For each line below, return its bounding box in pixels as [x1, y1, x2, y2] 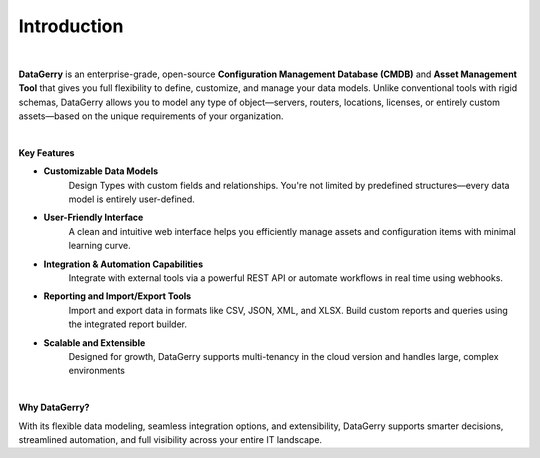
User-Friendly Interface [43, 211, 144, 224]
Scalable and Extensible [43, 336, 146, 349]
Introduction [18, 15, 124, 37]
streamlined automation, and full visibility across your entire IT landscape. [18, 433, 323, 445]
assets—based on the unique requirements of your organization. [18, 110, 284, 122]
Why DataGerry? [18, 401, 90, 414]
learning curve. [68, 240, 132, 252]
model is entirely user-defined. [68, 193, 195, 205]
